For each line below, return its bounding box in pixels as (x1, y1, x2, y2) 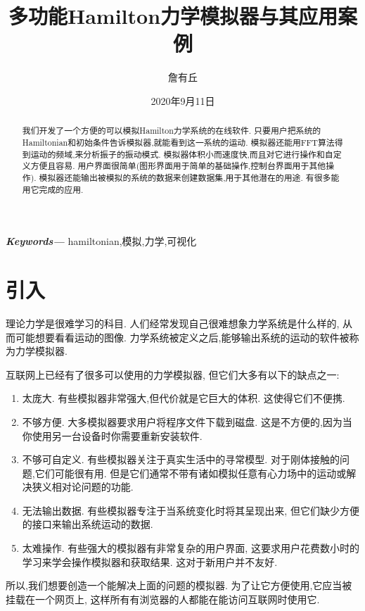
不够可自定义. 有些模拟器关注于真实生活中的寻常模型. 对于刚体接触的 (22, 452, 340, 467)
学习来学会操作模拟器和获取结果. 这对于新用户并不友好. (22, 554, 278, 569)
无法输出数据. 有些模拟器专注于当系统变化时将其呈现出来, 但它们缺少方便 (22, 503, 359, 517)
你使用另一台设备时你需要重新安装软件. (22, 428, 203, 443)
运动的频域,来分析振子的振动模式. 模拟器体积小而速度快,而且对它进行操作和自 (30, 148, 333, 160)
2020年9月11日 (151, 93, 215, 108)
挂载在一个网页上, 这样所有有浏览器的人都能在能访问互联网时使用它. (6, 591, 320, 606)
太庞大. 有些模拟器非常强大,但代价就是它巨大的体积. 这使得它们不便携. (22, 391, 345, 405)
